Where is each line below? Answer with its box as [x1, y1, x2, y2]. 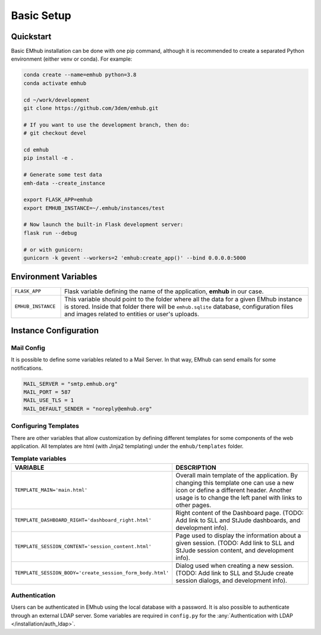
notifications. [11, 364, 43, 372]
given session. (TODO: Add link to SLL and [175, 539, 295, 547]
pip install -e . [23, 155, 74, 162]
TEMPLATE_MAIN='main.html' [14, 487, 88, 493]
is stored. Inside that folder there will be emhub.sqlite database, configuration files [64, 302, 294, 310]
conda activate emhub [23, 80, 87, 86]
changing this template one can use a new [175, 479, 294, 487]
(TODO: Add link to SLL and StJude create [175, 568, 294, 577]
